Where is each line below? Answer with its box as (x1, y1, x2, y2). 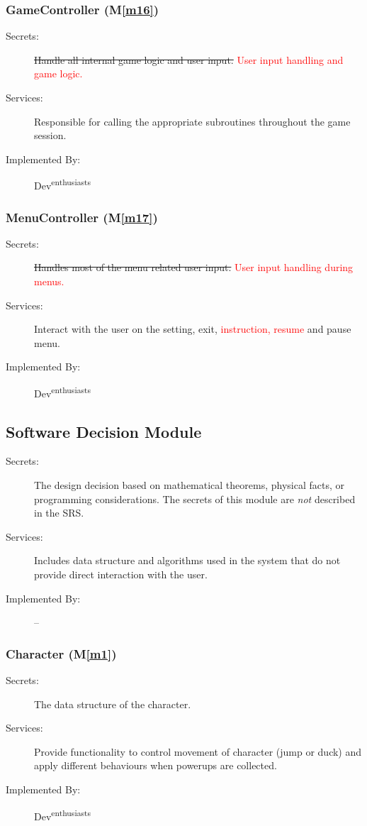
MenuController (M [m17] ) (6, 208, 158, 226)
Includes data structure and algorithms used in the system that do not (34, 553, 341, 568)
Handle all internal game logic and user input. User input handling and (34, 52, 344, 67)
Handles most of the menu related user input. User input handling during (34, 260, 354, 275)
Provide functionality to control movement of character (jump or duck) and (34, 744, 362, 759)
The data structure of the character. (34, 696, 191, 711)
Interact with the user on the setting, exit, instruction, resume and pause (34, 321, 351, 336)
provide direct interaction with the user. (34, 567, 208, 582)
